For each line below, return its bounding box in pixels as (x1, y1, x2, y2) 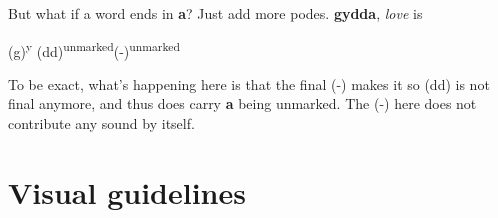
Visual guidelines (8, 171, 246, 212)
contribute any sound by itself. (8, 113, 195, 134)
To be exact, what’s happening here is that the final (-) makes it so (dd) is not (8, 73, 490, 94)
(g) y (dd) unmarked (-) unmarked (8, 37, 180, 61)
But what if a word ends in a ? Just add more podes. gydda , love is (8, 3, 423, 23)
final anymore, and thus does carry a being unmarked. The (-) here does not (8, 93, 477, 114)
